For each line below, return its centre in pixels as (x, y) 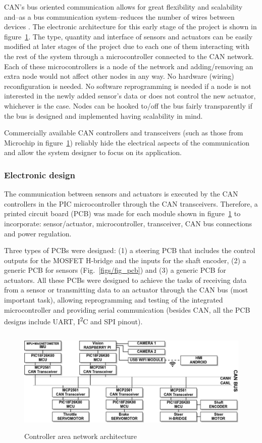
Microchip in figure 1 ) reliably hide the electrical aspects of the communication (127, 142)
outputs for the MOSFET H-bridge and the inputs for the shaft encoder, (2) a (125, 260)
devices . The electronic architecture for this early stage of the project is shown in (130, 27)
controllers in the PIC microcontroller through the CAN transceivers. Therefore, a (131, 203)
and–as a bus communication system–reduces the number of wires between (119, 16)
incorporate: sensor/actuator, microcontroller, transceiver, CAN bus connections (128, 223)
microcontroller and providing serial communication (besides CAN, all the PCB (127, 309)
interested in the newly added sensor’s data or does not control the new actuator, (130, 96)
